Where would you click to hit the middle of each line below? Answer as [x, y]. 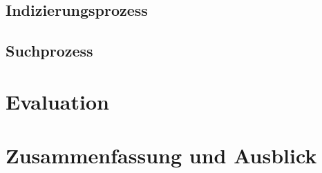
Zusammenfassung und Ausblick [161, 155]
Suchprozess [49, 51]
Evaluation [57, 101]
